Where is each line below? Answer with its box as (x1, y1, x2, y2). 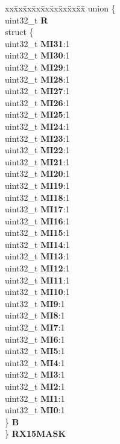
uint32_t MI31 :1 (5, 37, 70, 49)
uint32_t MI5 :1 (5, 344, 65, 357)
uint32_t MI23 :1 (5, 132, 70, 144)
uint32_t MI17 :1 (5, 203, 70, 215)
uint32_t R (5, 13, 48, 26)
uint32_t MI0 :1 (5, 404, 65, 416)
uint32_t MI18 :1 (5, 191, 70, 203)
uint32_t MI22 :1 (5, 144, 70, 156)
